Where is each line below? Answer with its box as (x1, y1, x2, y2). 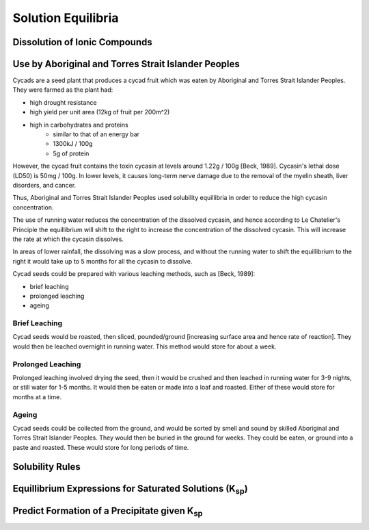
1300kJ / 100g (53, 140, 93, 148)
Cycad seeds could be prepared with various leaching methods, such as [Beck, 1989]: (12, 270, 256, 278)
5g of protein (53, 149, 90, 157)
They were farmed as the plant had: (12, 86, 113, 94)
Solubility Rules (12, 461, 81, 472)
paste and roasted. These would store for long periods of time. (12, 443, 189, 451)
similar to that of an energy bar (53, 130, 140, 138)
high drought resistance (29, 98, 97, 106)
